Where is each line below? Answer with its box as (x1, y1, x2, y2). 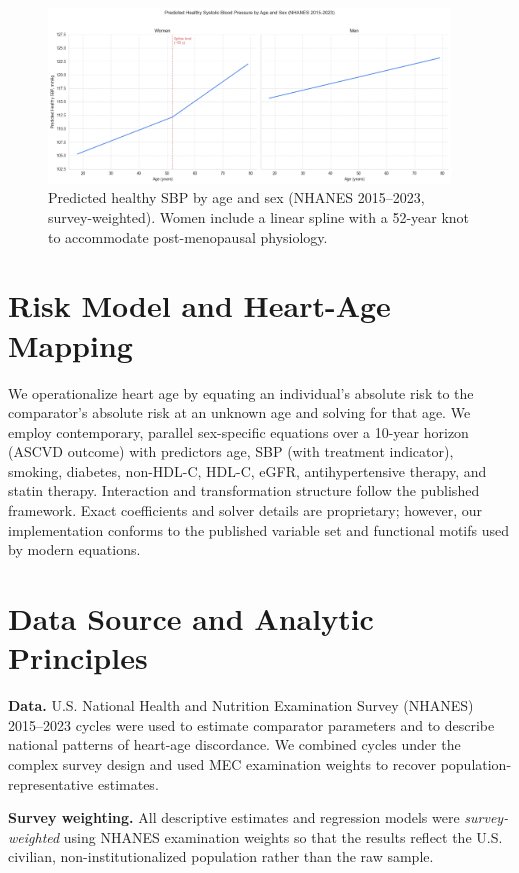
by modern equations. (8, 539, 141, 560)
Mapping (8, 324, 133, 365)
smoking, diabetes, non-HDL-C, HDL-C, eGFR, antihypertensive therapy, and (8, 460, 487, 481)
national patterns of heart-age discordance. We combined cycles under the (8, 734, 461, 755)
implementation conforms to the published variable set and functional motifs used (8, 519, 509, 540)
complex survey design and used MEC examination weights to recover (8, 753, 436, 774)
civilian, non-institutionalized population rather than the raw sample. (8, 846, 434, 867)
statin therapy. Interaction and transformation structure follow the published (8, 480, 480, 501)
